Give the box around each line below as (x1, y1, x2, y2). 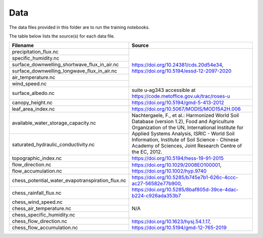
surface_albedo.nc (12, 90, 55, 97)
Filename (12, 42, 34, 49)
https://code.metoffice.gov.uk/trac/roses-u (131, 93, 230, 100)
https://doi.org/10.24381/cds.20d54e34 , (131, 61, 224, 68)
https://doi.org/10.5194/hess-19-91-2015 (131, 155, 224, 162)
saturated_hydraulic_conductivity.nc (12, 141, 95, 148)
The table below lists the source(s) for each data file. (9, 33, 115, 39)
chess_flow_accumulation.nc (12, 224, 78, 231)
